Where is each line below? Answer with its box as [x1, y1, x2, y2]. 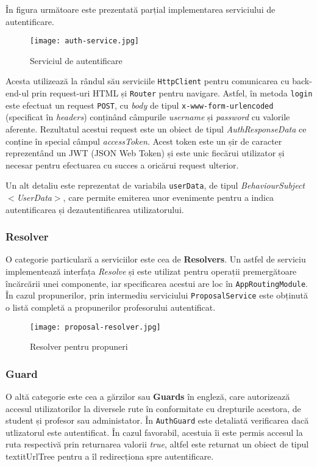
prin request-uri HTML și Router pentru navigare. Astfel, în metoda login [31, 87, 313, 100]
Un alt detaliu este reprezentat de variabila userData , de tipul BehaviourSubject [5, 179, 305, 192]
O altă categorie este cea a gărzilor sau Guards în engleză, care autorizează [5, 390, 290, 402]
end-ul [5, 87, 29, 100]
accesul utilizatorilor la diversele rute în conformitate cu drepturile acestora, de [5, 402, 301, 415]
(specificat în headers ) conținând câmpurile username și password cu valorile [5, 110, 290, 123]
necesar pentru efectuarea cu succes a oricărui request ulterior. [5, 158, 239, 171]
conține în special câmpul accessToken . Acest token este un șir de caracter [5, 134, 282, 147]
